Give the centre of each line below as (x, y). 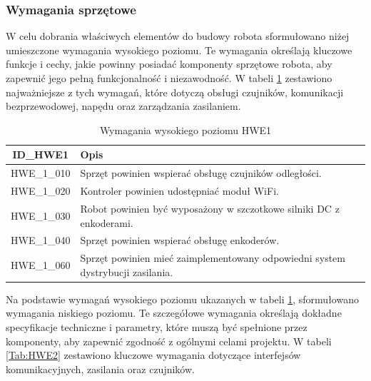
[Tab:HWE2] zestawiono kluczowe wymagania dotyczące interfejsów (153, 355)
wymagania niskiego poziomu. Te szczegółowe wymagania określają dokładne (174, 313)
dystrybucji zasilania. (127, 271)
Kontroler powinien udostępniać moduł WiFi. (179, 191)
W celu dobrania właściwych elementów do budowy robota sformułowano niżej (178, 36)
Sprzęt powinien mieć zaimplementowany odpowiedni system (213, 258)
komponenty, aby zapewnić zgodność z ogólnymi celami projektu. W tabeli (169, 341)
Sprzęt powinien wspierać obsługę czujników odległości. (201, 173)
